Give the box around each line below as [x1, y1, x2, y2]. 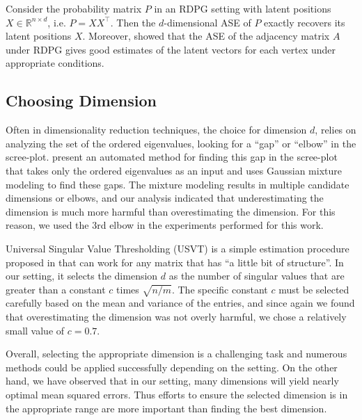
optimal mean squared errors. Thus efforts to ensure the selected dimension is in [6, 387, 348, 402]
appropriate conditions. [6, 56, 104, 70]
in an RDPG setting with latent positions [154, 1, 331, 15]
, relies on [315, 122, 356, 137]
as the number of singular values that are [168, 268, 345, 283]
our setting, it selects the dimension [6, 268, 158, 283]
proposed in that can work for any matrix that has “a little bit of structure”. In [6, 255, 344, 269]
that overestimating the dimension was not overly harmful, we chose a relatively [6, 309, 347, 324]
